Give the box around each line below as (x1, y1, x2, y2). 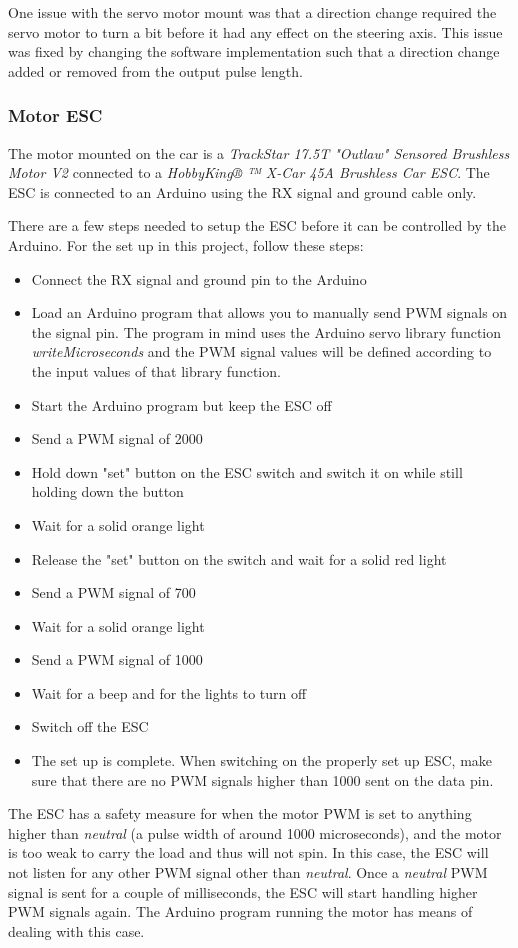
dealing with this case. (8, 920, 145, 941)
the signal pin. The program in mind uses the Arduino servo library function (31, 321, 502, 342)
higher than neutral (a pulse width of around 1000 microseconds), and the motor (8, 822, 502, 843)
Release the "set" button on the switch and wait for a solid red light (31, 548, 447, 569)
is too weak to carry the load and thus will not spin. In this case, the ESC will (8, 842, 489, 863)
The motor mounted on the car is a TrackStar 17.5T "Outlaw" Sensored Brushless (8, 142, 510, 163)
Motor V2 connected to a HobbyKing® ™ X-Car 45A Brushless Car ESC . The (8, 162, 490, 183)
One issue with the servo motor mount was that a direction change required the (8, 2, 497, 22)
